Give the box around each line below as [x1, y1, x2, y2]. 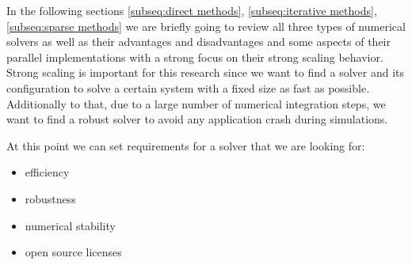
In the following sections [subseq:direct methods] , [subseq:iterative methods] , [6, 2, 377, 18]
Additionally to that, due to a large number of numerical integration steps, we [6, 95, 386, 112]
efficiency [25, 164, 70, 180]
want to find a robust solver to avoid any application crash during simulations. [6, 111, 388, 127]
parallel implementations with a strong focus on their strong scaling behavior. [6, 48, 383, 65]
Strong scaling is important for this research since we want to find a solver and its [6, 64, 405, 81]
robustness [25, 190, 76, 206]
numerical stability [25, 217, 116, 233]
